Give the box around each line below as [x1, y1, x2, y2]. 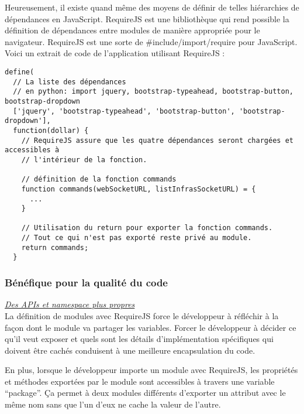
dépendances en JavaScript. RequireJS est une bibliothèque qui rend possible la [5, 12, 289, 25]
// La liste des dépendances [13, 77, 126, 86]
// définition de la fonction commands [21, 175, 177, 184]
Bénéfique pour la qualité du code [5, 275, 168, 290]
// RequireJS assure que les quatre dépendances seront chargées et [21, 136, 293, 145]
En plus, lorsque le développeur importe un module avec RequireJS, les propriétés [5, 364, 298, 376]
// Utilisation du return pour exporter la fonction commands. [21, 224, 273, 232]
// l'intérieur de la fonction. [21, 155, 147, 164]
